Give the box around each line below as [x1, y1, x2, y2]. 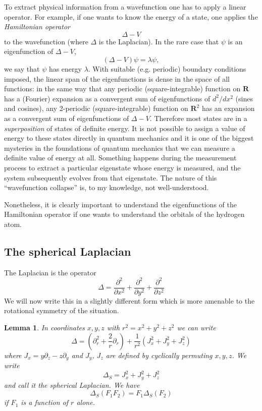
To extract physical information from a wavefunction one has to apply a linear [4, 2, 246, 12]
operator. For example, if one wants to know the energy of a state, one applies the [4, 11, 258, 22]
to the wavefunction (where [4, 36, 88, 46]
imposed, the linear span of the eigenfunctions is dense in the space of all [4, 73, 230, 84]
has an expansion [201, 103, 255, 113]
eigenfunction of [4, 46, 54, 56]
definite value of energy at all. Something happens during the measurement [4, 152, 237, 163]
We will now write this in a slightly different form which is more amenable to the [4, 295, 255, 306]
